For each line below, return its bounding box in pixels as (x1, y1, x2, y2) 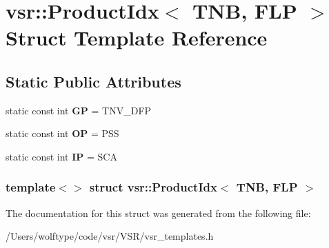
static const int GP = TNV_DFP (6, 103, 152, 117)
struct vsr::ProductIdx (89, 178, 217, 196)
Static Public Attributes (6, 70, 181, 92)
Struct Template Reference (6, 23, 268, 52)
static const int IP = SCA (6, 149, 117, 163)
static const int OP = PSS (6, 126, 119, 141)
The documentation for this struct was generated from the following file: (6, 205, 311, 220)
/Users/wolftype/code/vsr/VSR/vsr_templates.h (6, 229, 214, 243)
